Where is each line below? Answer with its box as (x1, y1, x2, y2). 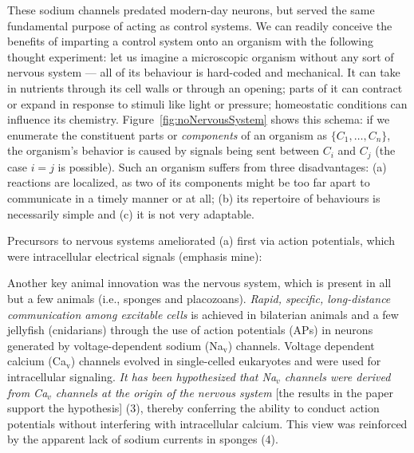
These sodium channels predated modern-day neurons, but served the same (7, 2, 375, 18)
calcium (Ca (7, 353, 66, 369)
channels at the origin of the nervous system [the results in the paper (55, 384, 394, 400)
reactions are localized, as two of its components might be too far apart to (7, 174, 370, 191)
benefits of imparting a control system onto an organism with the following (7, 33, 373, 49)
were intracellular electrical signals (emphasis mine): (7, 247, 262, 264)
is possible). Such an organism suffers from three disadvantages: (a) (57, 158, 387, 175)
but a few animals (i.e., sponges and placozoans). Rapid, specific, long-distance (7, 290, 391, 306)
